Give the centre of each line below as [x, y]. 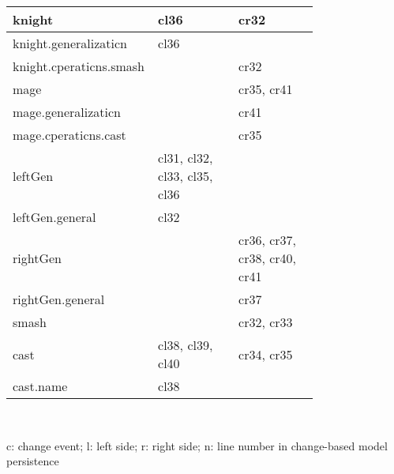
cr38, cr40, [268, 258]
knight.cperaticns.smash [79, 66]
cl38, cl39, [186, 345]
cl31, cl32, [186, 158]
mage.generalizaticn [67, 112]
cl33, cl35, [186, 176]
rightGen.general [59, 299]
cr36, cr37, [268, 240]
